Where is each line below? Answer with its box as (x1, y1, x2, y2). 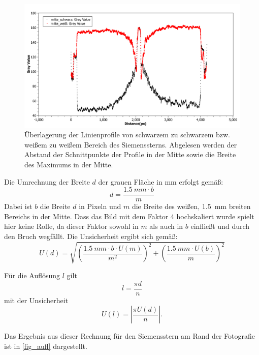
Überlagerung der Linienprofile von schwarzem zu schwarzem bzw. (24, 129, 230, 140)
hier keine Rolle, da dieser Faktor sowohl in (4, 221, 139, 231)
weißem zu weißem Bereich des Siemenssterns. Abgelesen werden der (24, 139, 237, 150)
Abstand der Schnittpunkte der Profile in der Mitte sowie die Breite (24, 149, 236, 160)
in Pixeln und (79, 201, 121, 212)
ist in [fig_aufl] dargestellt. (4, 341, 87, 351)
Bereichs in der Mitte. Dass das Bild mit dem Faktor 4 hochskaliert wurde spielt (4, 211, 254, 221)
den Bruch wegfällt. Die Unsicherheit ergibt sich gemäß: (4, 231, 178, 242)
